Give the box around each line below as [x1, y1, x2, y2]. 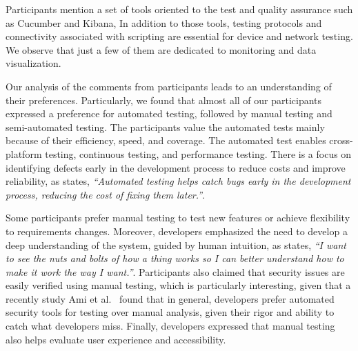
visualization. [6, 56, 61, 70]
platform [6, 146, 42, 161]
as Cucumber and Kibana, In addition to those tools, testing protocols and [6, 15, 322, 30]
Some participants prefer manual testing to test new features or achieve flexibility [6, 210, 350, 225]
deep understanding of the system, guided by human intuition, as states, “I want [6, 237, 346, 252]
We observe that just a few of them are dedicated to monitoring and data [6, 42, 317, 57]
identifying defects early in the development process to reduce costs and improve [6, 160, 346, 174]
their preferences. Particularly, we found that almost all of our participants [6, 92, 322, 107]
